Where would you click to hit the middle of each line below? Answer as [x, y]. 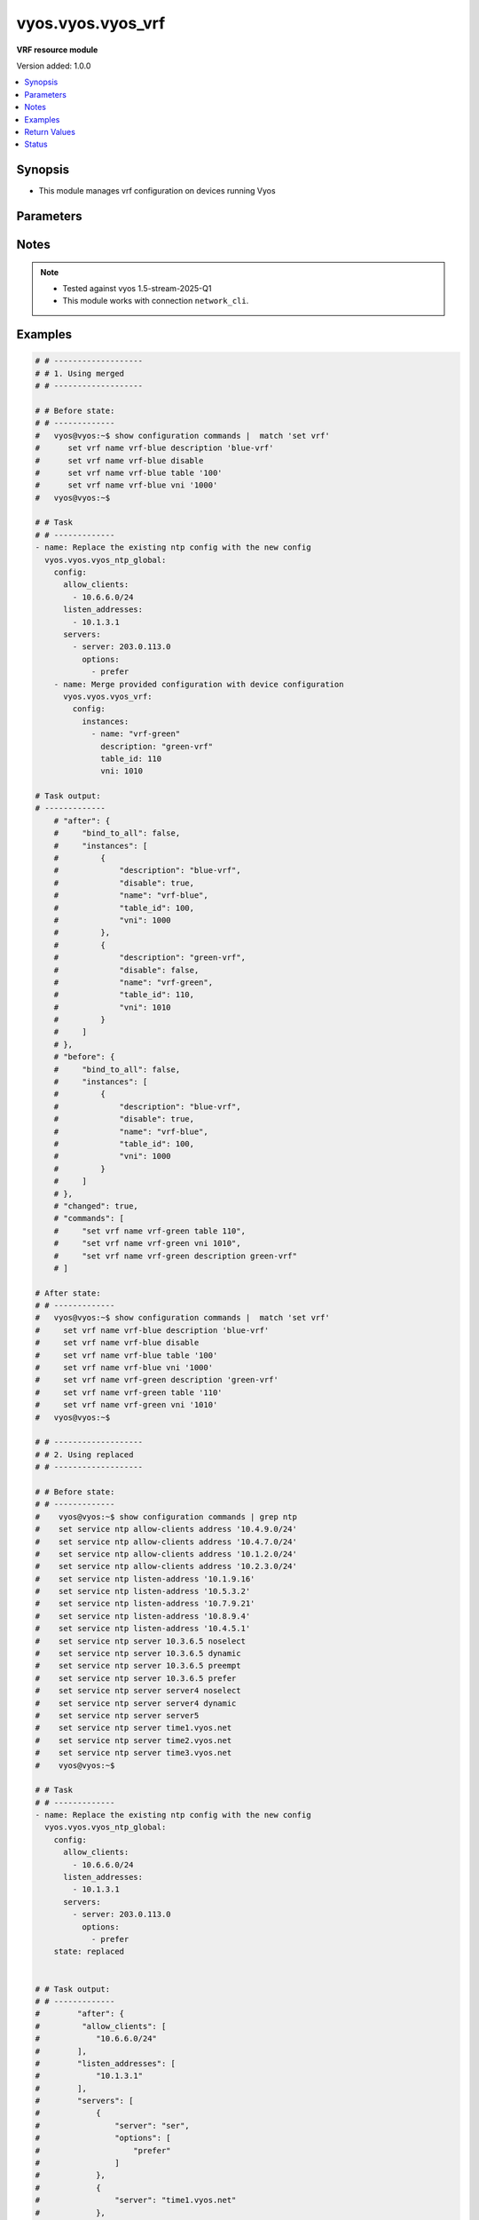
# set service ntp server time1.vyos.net [133, 1728]
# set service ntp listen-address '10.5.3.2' [143, 1591]
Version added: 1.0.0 [54, 66]
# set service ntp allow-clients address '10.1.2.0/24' [166, 1554]
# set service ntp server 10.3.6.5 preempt [138, 1666]
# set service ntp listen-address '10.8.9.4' [143, 1616]
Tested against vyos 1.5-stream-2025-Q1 [137, 288]
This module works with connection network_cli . [156, 301]
